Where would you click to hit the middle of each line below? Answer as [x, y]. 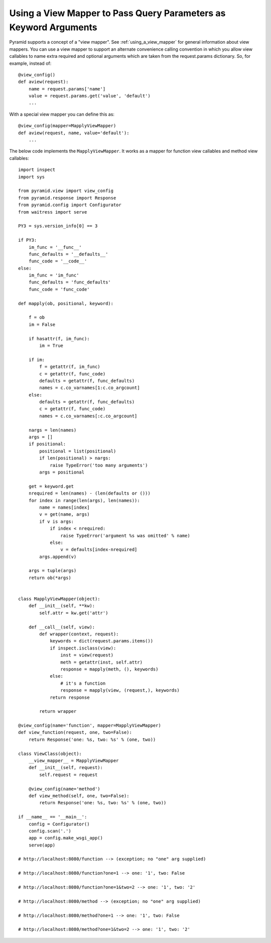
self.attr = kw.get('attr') [74, 613]
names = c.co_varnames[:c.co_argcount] [88, 416]
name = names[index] [64, 507]
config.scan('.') [50, 831]
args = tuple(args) [52, 571]
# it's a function [83, 683]
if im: [37, 360]
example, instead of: [30, 63]
